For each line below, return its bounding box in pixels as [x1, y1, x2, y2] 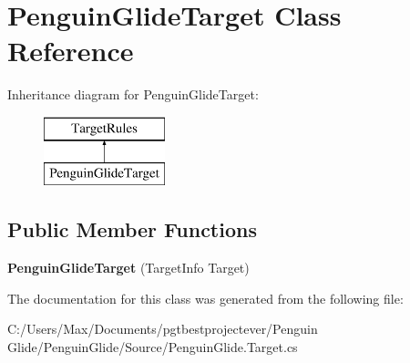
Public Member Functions [7, 215, 257, 244]
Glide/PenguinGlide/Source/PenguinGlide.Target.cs [7, 337, 298, 357]
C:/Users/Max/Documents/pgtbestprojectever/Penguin [7, 319, 318, 338]
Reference [7, 32, 134, 69]
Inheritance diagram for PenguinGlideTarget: [7, 85, 259, 104]
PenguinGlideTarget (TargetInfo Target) [7, 258, 250, 277]
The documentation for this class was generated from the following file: [7, 288, 404, 307]
